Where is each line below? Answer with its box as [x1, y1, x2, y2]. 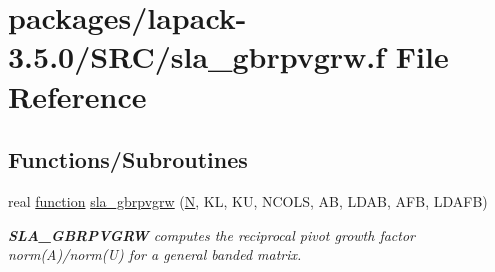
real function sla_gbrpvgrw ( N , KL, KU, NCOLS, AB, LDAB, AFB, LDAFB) [8, 190, 488, 211]
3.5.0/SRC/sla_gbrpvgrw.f [8, 36, 386, 77]
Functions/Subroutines [8, 144, 248, 175]
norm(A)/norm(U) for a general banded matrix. [8, 244, 302, 265]
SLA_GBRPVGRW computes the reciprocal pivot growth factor [8, 224, 416, 245]
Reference [8, 75, 147, 116]
